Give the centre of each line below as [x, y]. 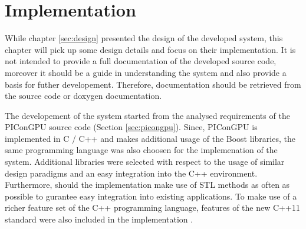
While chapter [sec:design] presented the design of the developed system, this [144, 38]
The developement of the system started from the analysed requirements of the [147, 115]
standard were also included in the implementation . [99, 219]
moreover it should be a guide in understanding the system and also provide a [146, 72]
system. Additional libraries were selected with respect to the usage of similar [145, 162]
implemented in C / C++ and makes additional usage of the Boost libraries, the [150, 138]
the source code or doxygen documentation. [83, 96]
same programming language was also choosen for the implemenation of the [141, 150]
